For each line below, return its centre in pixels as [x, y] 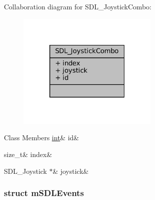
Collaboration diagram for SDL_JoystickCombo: [78, 6]
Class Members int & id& [41, 138]
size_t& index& [28, 154]
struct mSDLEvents [44, 193]
